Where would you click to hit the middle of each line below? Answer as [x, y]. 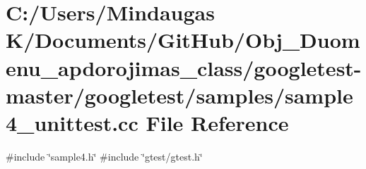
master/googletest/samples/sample [179, 95]
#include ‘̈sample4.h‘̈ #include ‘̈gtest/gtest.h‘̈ [104, 156]
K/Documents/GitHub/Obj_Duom [183, 40]
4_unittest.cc [72, 122]
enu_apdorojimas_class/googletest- [184, 67]
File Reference [217, 122]
